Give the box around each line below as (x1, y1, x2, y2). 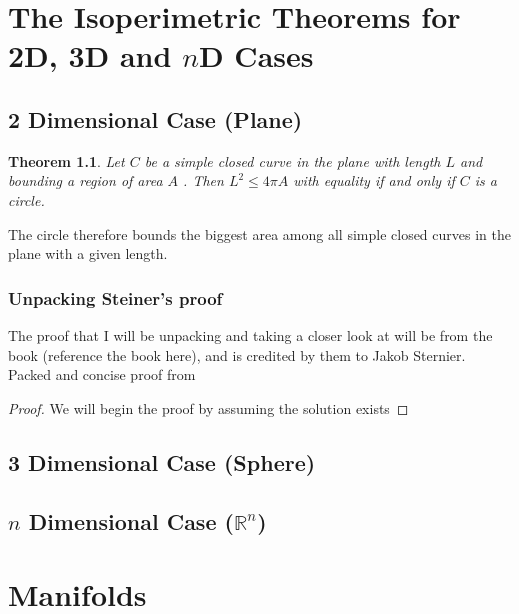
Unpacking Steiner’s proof (8, 285, 223, 310)
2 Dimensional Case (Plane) (8, 103, 303, 134)
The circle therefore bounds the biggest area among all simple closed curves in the (8, 223, 511, 244)
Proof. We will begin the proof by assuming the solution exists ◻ (8, 397, 409, 418)
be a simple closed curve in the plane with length (144, 150, 441, 171)
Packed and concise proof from (8, 364, 196, 385)
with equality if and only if (293, 170, 455, 191)
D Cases (198, 35, 314, 76)
